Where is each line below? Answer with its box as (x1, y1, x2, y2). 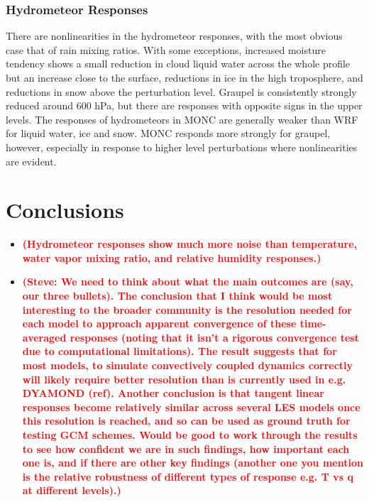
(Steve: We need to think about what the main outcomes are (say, (22, 274, 353, 289)
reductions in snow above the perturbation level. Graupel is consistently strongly (6, 84, 357, 99)
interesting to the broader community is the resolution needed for (22, 302, 352, 317)
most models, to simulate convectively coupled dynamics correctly (22, 358, 353, 373)
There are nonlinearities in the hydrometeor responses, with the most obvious (6, 28, 343, 43)
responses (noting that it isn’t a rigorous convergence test (70, 329, 359, 344)
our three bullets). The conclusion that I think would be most (22, 288, 333, 303)
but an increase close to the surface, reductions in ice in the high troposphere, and (6, 70, 363, 84)
